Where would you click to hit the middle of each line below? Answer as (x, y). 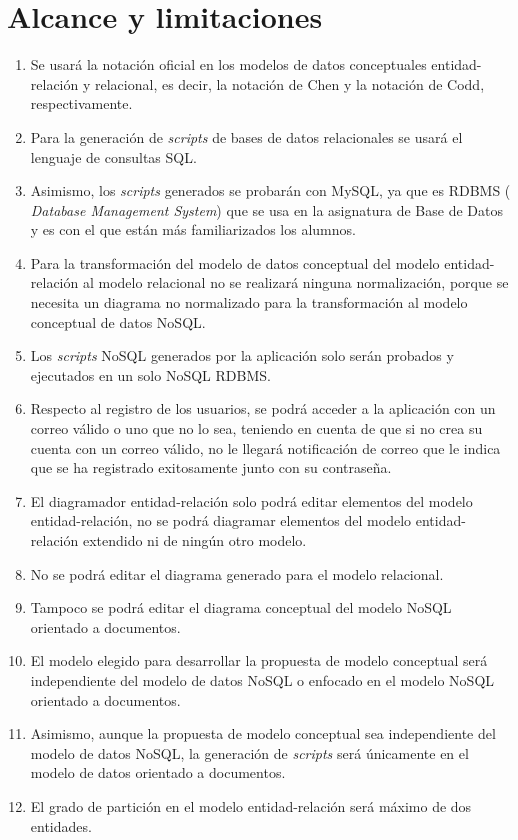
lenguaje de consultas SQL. (113, 156)
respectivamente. (81, 103)
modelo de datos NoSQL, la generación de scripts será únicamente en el (249, 752)
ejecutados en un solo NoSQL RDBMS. (150, 374)
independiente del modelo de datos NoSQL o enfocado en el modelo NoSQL (262, 679)
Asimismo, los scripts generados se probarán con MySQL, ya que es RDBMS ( (270, 190)
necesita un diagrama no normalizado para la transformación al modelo (249, 302)
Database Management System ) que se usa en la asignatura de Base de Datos (266, 209)
